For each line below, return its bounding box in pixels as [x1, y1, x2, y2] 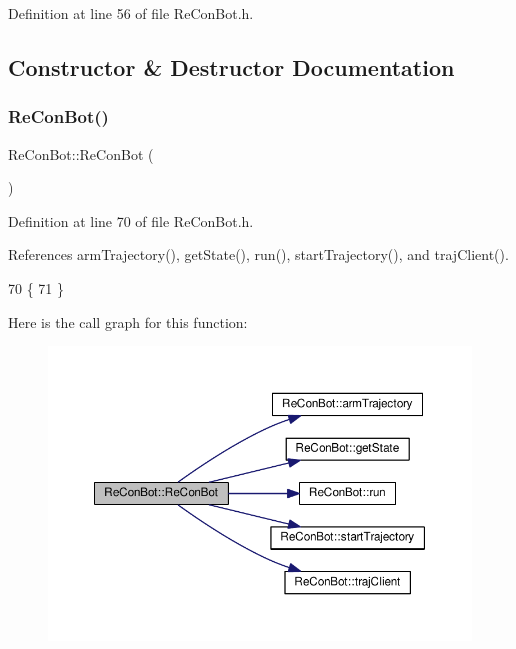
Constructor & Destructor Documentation [8, 51, 455, 82]
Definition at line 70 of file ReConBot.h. [8, 210, 254, 231]
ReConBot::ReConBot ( [8, 143, 154, 164]
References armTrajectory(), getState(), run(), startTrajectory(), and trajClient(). [8, 244, 509, 265]
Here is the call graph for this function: [8, 311, 248, 332]
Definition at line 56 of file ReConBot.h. [8, 3, 254, 23]
